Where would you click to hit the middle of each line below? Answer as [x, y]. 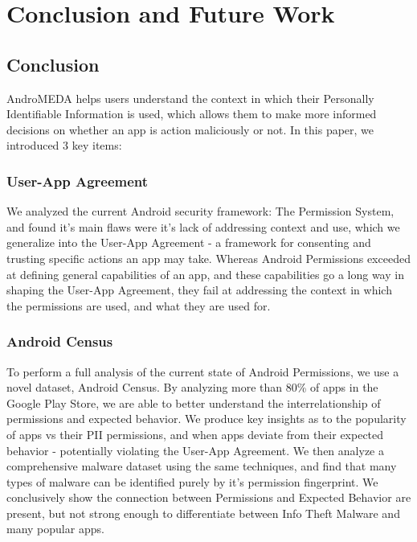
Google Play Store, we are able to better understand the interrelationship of [194, 402]
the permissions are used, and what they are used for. [139, 305]
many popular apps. [55, 529]
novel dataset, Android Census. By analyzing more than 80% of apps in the [192, 387]
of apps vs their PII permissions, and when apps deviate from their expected [195, 434]
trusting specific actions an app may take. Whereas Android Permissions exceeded [208, 258]
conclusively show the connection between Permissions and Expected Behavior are [209, 497]
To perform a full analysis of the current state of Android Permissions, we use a [203, 371]
